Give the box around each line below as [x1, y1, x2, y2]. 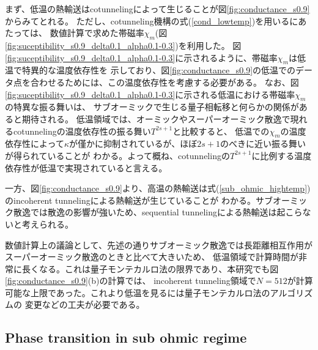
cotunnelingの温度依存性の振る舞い [13, 124, 151, 137]
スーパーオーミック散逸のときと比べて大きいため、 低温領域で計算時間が [5, 250, 298, 263]
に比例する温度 [251, 149, 312, 162]
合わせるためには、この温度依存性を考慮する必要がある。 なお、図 [30, 75, 299, 88]
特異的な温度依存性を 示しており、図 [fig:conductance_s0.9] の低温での [21, 64, 296, 76]
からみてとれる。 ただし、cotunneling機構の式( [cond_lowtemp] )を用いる [5, 14, 290, 27]
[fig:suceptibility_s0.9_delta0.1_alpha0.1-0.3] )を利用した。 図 [5, 39, 242, 51]
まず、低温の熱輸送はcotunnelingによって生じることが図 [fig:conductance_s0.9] [5, 2, 310, 15]
